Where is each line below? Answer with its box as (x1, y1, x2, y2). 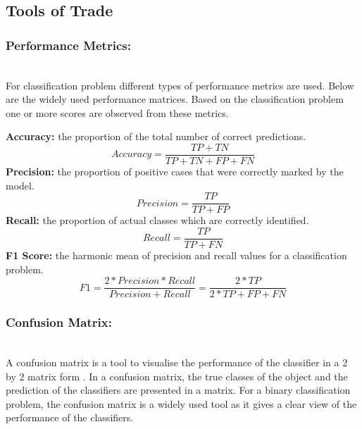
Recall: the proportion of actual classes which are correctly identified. (6, 213, 309, 228)
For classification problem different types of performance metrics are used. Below (6, 77, 354, 92)
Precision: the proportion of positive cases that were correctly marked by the (6, 164, 344, 179)
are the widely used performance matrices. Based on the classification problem (6, 92, 344, 106)
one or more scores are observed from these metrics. (6, 105, 229, 120)
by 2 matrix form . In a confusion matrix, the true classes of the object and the (6, 368, 348, 383)
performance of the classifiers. (6, 410, 134, 425)
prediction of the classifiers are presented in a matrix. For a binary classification (6, 383, 351, 397)
